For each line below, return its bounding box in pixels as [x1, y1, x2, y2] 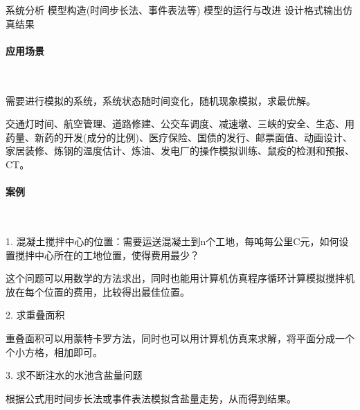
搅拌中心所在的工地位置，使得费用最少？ [15, 247, 199, 262]
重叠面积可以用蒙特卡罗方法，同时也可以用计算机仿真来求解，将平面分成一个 [6, 330, 354, 345]
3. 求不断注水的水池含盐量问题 [6, 368, 143, 382]
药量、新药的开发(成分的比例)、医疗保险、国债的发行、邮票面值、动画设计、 [6, 130, 352, 144]
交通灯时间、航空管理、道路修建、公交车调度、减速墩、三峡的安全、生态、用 [6, 116, 354, 131]
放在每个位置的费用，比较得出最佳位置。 [6, 284, 190, 298]
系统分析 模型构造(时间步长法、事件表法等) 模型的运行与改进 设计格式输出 [6, 3, 343, 17]
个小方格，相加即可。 [6, 344, 102, 359]
